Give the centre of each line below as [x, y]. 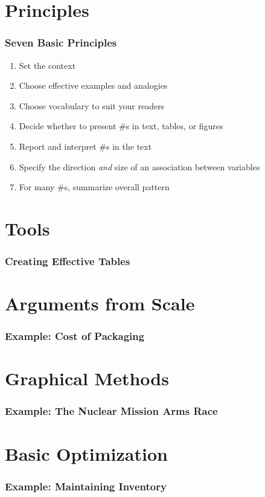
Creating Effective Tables [68, 261]
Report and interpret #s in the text [85, 146]
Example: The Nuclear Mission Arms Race [111, 411]
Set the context [47, 65]
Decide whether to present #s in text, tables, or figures [121, 126]
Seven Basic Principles [61, 43]
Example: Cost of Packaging [75, 336]
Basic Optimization [86, 453]
